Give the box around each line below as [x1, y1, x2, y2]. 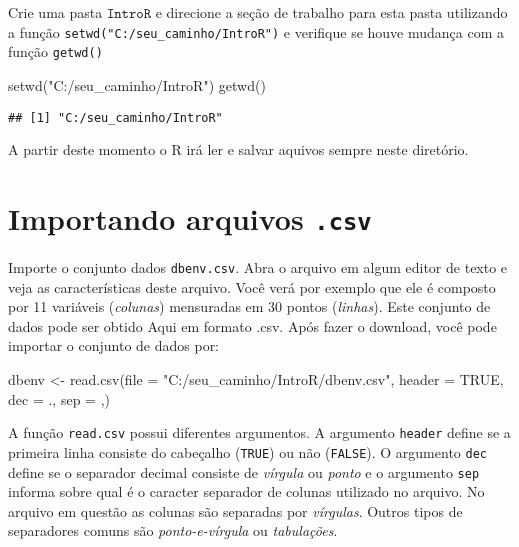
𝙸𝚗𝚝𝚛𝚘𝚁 [106, 7, 151, 21]
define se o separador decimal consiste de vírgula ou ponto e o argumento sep [8, 461, 480, 482]
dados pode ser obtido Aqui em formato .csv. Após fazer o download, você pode [8, 315, 497, 336]
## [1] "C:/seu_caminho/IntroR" [8, 110, 223, 125]
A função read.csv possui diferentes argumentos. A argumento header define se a [8, 422, 511, 443]
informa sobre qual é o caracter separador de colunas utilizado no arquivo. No [8, 481, 485, 502]
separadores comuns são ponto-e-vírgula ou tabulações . [8, 520, 338, 541]
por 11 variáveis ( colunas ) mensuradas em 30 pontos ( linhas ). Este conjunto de [8, 296, 491, 317]
